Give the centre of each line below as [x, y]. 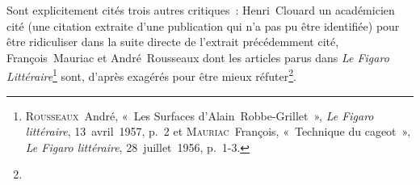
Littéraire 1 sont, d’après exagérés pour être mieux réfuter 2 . [151, 75]
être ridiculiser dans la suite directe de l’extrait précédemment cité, [173, 42]
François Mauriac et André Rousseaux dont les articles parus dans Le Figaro [198, 57]
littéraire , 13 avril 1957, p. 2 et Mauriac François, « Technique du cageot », [218, 131]
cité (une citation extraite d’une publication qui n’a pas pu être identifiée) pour [203, 25]
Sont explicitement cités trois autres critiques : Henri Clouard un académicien [201, 10]
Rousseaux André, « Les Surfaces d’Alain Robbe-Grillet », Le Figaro [199, 115]
